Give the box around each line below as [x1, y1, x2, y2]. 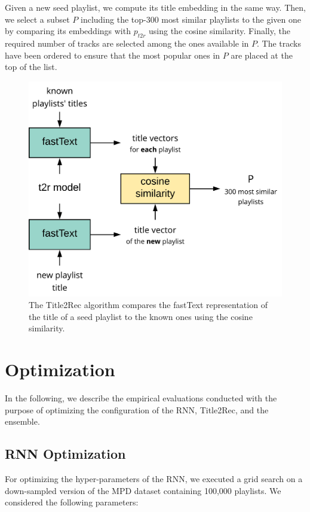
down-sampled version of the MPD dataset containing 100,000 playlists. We [5, 484, 281, 496]
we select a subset [5, 13, 70, 25]
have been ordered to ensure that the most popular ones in [5, 48, 220, 61]
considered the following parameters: [5, 496, 139, 508]
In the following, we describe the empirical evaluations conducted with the [5, 392, 277, 404]
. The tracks [257, 36, 301, 49]
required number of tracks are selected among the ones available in [5, 36, 249, 49]
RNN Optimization [5, 444, 126, 463]
